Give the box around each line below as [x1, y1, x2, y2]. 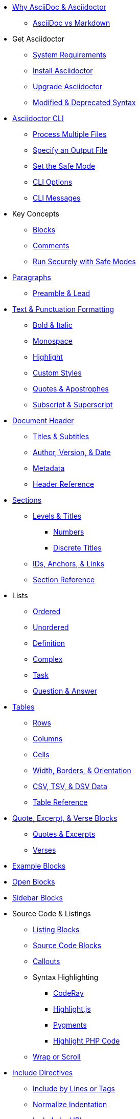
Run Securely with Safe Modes [33, 257, 136, 266]
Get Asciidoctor [12, 34, 65, 43]
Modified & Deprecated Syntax [33, 98, 136, 107]
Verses [33, 846, 56, 854]
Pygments [53, 1020, 87, 1029]
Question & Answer [33, 686, 98, 695]
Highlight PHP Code [53, 1036, 120, 1045]
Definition [33, 639, 65, 647]
